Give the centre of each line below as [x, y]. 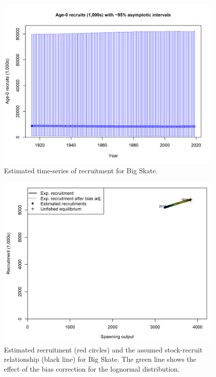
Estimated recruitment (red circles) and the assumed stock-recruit [103, 349]
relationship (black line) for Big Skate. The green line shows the [100, 359]
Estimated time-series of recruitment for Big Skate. [81, 171]
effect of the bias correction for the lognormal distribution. [92, 368]
